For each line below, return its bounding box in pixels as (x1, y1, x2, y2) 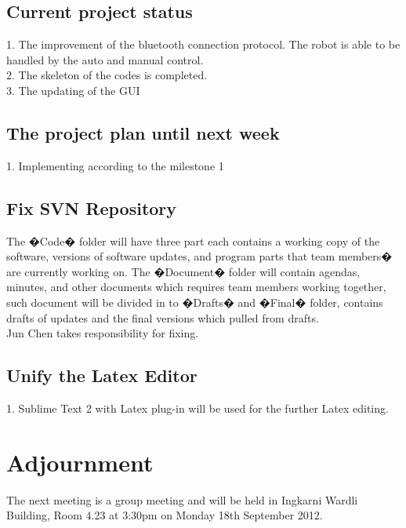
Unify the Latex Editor (6, 363, 198, 388)
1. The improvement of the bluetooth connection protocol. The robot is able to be (6, 36, 401, 53)
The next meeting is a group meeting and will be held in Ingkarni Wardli (6, 491, 358, 508)
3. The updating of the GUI (6, 82, 140, 98)
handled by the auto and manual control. (6, 51, 204, 67)
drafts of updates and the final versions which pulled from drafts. (6, 309, 319, 326)
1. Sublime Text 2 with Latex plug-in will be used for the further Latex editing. (6, 399, 389, 416)
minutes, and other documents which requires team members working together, (6, 279, 386, 295)
